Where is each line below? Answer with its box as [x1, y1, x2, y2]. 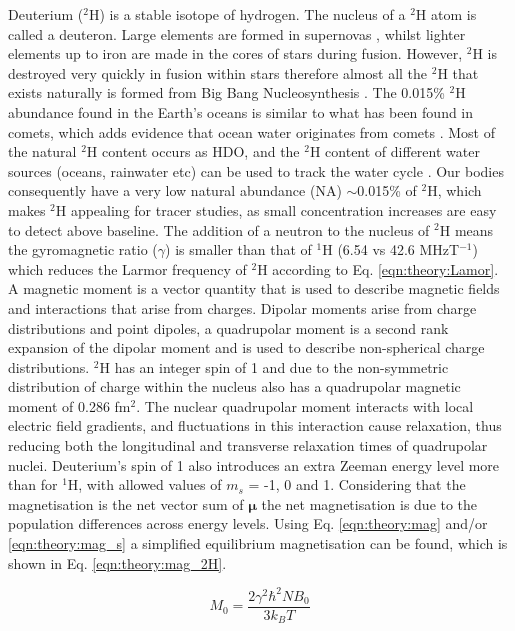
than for [8, 474, 58, 495]
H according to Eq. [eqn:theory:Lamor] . [257, 258, 499, 279]
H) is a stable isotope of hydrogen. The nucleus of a [88, 4, 406, 24]
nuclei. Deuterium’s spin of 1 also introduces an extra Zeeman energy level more [8, 454, 500, 475]
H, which [427, 180, 482, 201]
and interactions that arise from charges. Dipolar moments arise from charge [8, 297, 477, 318]
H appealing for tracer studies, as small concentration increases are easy [55, 199, 497, 220]
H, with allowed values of [67, 474, 222, 495]
